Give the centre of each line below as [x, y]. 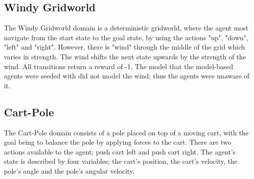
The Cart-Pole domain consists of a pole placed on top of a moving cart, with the [126, 132]
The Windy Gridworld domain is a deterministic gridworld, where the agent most [126, 28]
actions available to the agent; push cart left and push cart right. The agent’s [120, 151]
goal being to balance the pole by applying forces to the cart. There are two [118, 142]
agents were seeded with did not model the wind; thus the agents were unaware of [127, 76]
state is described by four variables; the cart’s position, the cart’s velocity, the [121, 161]
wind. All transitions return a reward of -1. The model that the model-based [119, 66]
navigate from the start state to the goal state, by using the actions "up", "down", [126, 37]
